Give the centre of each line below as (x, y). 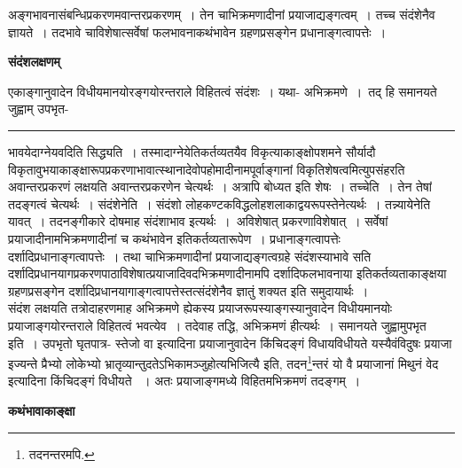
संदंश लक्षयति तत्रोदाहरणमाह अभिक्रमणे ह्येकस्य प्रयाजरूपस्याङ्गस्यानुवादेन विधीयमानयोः (200, 308)
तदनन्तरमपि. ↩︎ (62, 453)
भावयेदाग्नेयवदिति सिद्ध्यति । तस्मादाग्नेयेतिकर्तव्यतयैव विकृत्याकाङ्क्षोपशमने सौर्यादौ (192, 151)
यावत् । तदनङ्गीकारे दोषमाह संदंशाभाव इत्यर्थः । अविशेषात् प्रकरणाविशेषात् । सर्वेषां (198, 221)
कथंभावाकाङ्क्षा (42, 410)
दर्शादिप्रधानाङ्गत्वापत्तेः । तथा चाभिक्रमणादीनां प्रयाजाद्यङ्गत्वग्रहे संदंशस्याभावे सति (190, 256)
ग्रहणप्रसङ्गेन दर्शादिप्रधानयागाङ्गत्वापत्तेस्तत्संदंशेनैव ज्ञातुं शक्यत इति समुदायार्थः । (188, 290)
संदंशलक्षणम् (34, 62)
